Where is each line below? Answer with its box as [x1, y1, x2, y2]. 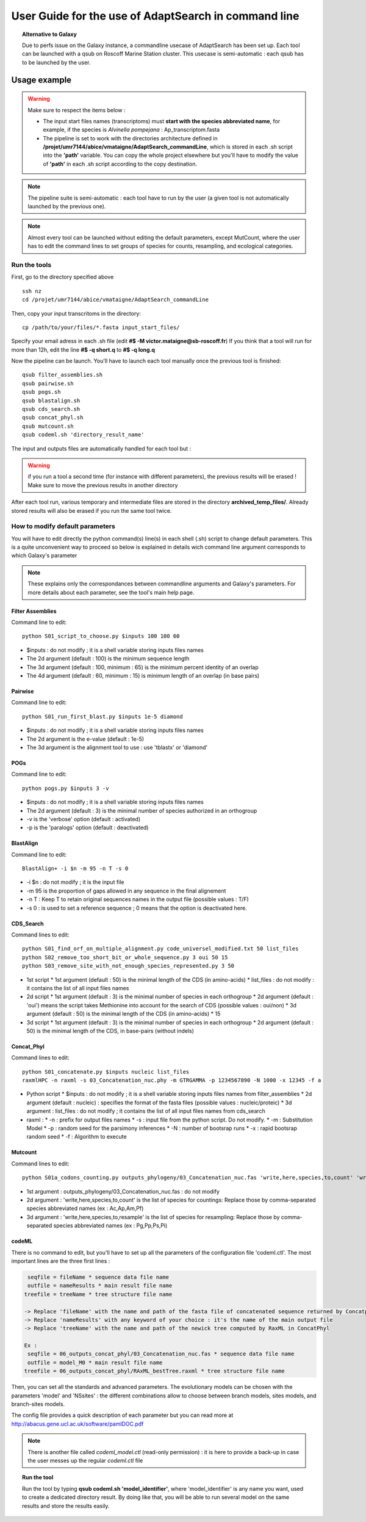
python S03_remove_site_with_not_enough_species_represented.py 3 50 [22, 962, 235, 969]
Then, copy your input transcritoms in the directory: [11, 310, 142, 317]
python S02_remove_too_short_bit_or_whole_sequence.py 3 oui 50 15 [22, 954, 228, 961]
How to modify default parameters [11, 522, 115, 531]
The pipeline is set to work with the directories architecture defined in [43, 134, 218, 142]
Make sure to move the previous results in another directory [27, 481, 178, 488]
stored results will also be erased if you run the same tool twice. [11, 507, 172, 514]
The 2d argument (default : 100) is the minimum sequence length [26, 655, 190, 662]
